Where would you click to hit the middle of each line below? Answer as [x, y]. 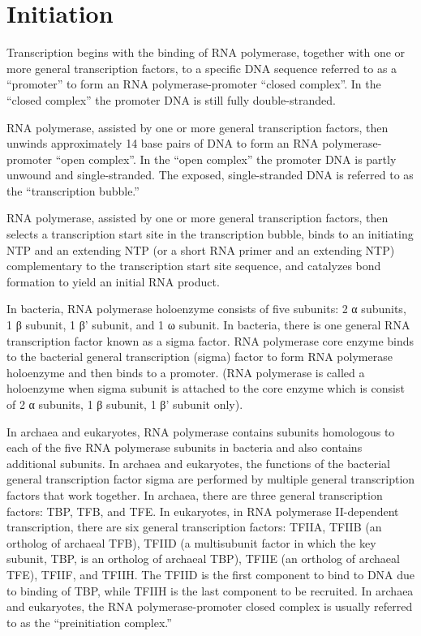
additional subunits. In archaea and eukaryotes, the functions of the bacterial [198, 463]
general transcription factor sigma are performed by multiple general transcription [211, 479]
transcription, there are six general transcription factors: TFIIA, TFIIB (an [194, 527]
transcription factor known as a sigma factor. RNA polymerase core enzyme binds [210, 340]
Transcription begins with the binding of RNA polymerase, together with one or [206, 52]
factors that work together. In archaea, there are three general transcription [195, 494]
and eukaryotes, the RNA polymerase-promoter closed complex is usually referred [210, 606]
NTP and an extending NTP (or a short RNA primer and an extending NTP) [201, 249]
